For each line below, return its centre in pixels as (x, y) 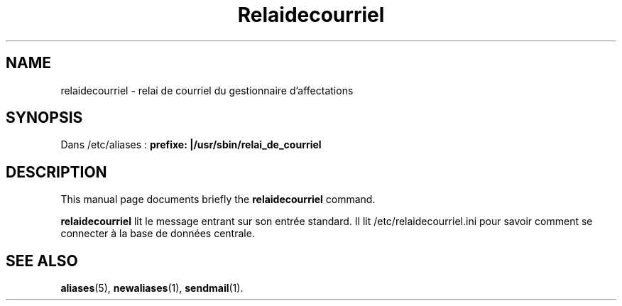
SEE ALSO (42, 261)
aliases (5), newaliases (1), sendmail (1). (152, 288)
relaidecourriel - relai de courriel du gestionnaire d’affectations (207, 90)
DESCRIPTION (56, 172)
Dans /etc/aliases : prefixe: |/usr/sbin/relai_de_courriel (191, 145)
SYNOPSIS (44, 118)
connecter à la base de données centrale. (158, 234)
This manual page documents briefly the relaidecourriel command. (218, 200)
